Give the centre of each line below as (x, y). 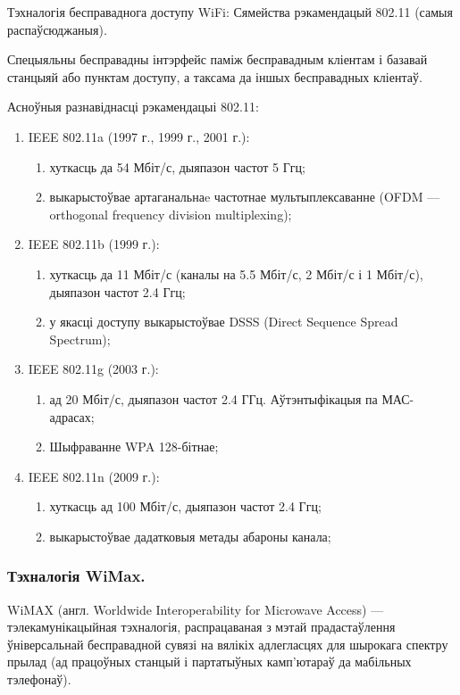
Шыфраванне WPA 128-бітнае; (134, 447)
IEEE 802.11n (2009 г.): (94, 476)
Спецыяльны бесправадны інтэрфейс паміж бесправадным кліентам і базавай (217, 59)
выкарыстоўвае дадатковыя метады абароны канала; (190, 536)
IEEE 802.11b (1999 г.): (94, 244)
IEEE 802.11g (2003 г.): (93, 369)
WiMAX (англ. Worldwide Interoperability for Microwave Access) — (196, 609)
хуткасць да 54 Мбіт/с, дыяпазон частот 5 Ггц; (177, 166)
